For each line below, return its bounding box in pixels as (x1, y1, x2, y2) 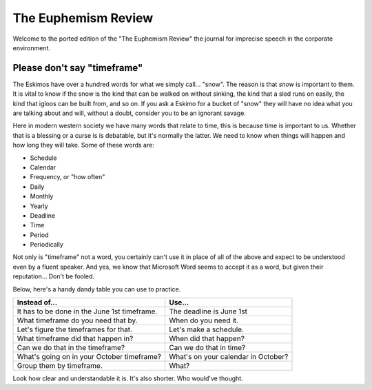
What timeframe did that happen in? (17, 334, 134, 344)
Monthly (30, 192, 54, 201)
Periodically (30, 240, 63, 249)
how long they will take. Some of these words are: (12, 141, 154, 150)
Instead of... (17, 298, 58, 307)
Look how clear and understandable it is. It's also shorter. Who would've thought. (12, 374, 244, 382)
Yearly (30, 202, 48, 210)
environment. (12, 43, 51, 52)
